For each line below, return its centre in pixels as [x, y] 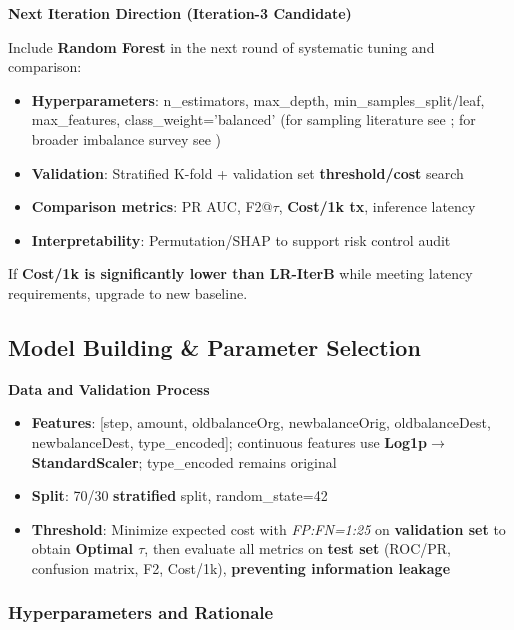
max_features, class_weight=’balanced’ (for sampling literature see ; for [253, 119]
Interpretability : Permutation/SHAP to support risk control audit [241, 239]
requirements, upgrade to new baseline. [128, 292]
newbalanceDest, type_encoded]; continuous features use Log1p [229, 441]
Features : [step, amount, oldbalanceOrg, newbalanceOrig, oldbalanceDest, [261, 422]
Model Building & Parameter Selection [214, 346]
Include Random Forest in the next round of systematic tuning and [221, 46]
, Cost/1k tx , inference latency [377, 206]
